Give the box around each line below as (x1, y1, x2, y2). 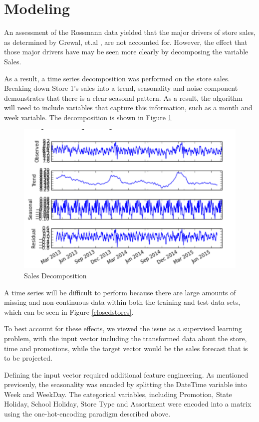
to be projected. (4, 353, 52, 363)
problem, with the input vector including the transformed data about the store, (4, 333, 247, 343)
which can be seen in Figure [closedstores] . (4, 306, 134, 317)
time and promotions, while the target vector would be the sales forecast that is (4, 343, 248, 353)
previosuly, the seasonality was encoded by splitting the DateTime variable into (4, 379, 247, 390)
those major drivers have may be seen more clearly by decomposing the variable (4, 46, 249, 57)
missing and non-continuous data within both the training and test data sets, (4, 297, 241, 307)
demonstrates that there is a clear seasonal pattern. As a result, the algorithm (4, 92, 243, 103)
